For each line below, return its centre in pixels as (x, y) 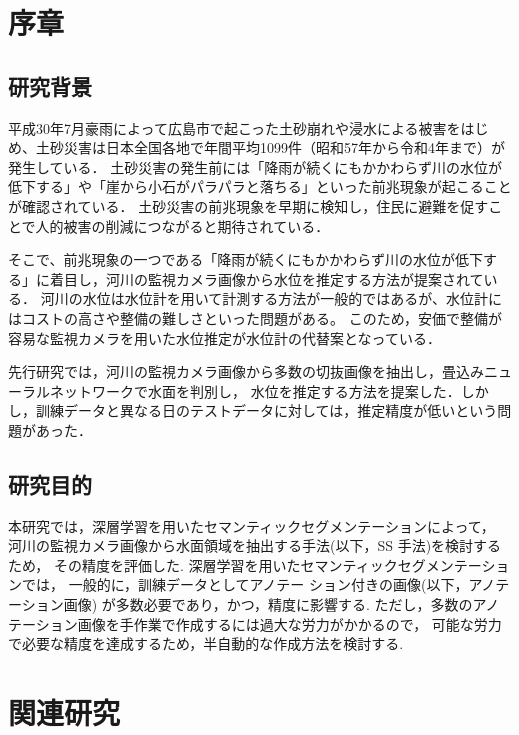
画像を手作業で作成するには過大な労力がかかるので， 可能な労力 (289, 623)
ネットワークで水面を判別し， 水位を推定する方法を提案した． (255, 390)
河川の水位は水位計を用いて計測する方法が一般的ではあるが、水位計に (271, 298)
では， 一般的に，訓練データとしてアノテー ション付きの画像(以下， (245, 584)
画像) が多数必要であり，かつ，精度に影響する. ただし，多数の (268, 604)
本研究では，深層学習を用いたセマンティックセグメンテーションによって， (251, 525)
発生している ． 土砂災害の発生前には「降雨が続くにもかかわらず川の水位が (255, 166)
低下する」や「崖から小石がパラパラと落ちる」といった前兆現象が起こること (260, 186)
